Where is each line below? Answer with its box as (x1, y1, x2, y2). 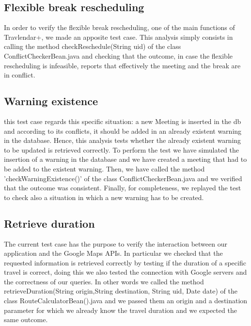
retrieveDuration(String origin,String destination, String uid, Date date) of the (4, 286, 237, 296)
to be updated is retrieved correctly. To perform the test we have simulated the (4, 144, 239, 155)
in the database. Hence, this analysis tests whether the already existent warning (4, 135, 241, 145)
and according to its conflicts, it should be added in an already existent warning (4, 125, 242, 136)
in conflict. (4, 70, 35, 80)
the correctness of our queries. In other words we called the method (4, 276, 204, 286)
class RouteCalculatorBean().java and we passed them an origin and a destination (4, 295, 248, 306)
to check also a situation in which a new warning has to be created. (4, 192, 204, 202)
